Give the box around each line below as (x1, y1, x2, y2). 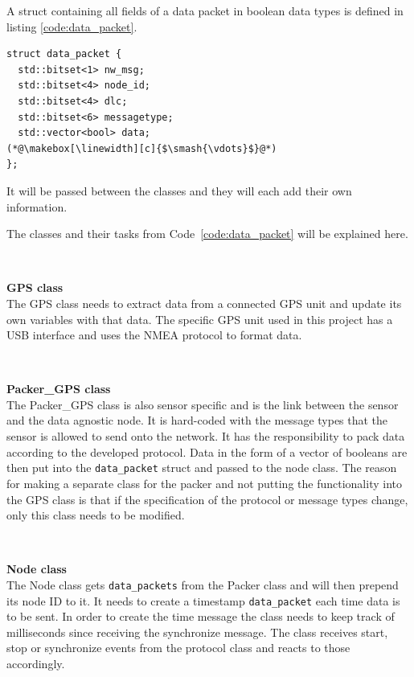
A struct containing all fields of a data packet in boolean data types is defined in (6, 2, 404, 18)
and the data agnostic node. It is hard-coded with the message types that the (6, 412, 388, 429)
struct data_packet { (6, 48, 122, 60)
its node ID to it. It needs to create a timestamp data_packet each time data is (6, 592, 400, 609)
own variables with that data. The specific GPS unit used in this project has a (6, 310, 393, 327)
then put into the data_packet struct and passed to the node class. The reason (6, 459, 397, 476)
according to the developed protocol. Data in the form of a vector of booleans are (6, 443, 408, 460)
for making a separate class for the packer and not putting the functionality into (6, 474, 402, 491)
